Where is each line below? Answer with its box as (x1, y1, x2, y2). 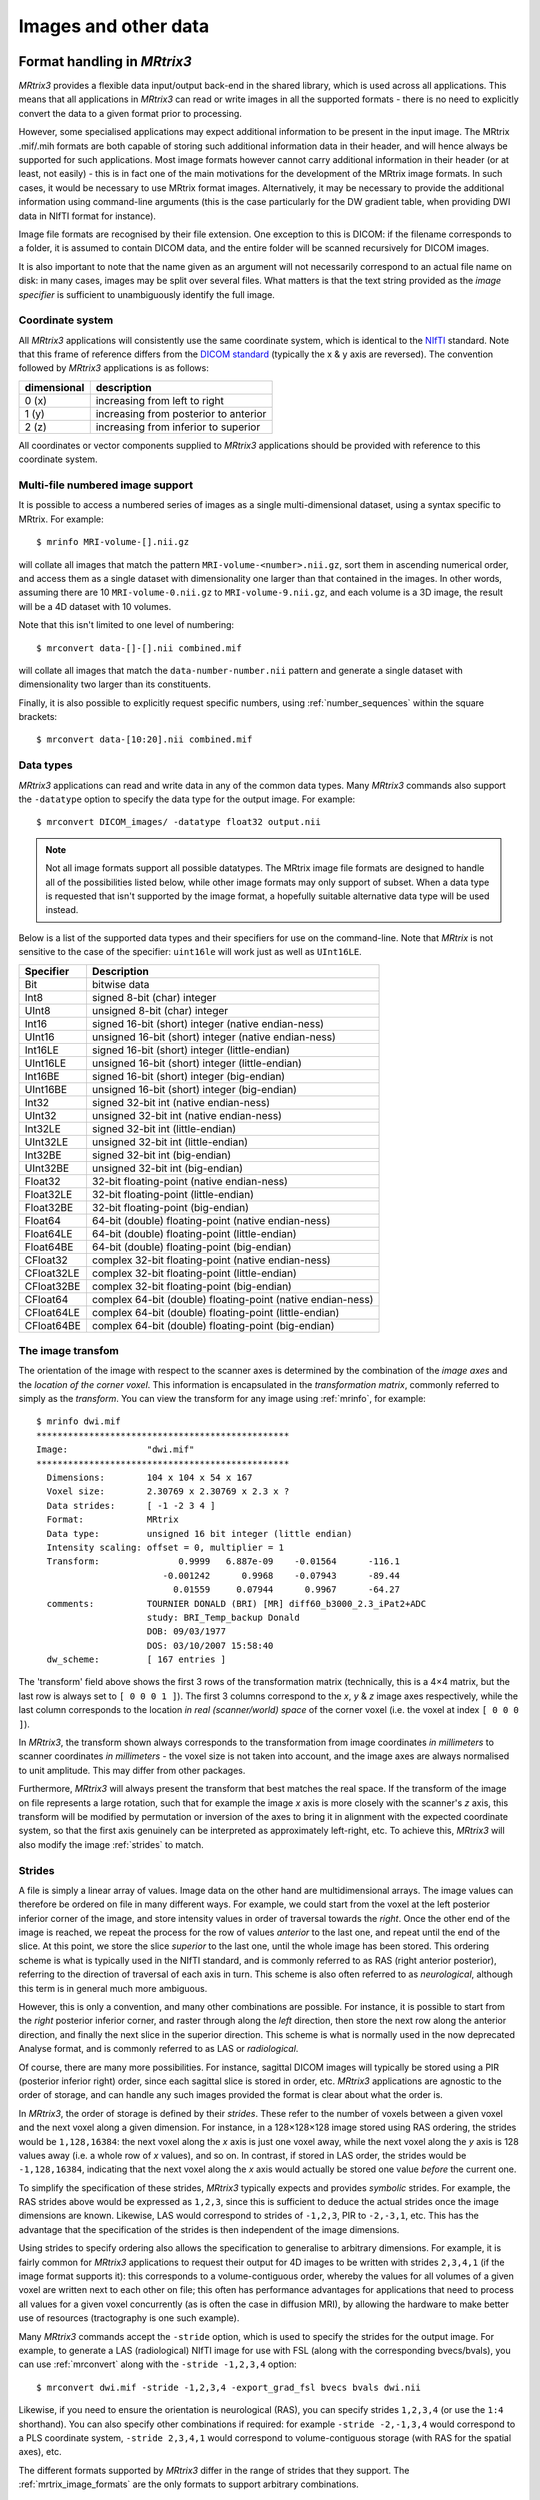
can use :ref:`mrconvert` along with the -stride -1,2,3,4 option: (18, 2358, 297, 2370)
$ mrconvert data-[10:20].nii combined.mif (36, 734, 253, 745)
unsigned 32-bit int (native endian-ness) (91, 1108, 282, 1122)
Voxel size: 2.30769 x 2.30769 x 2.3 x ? (46, 1486, 290, 1497)
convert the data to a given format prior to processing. (18, 107, 242, 119)
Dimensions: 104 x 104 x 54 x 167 (46, 1471, 253, 1483)
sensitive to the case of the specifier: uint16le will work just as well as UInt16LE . (18, 946, 362, 958)
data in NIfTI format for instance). (18, 210, 157, 222)
